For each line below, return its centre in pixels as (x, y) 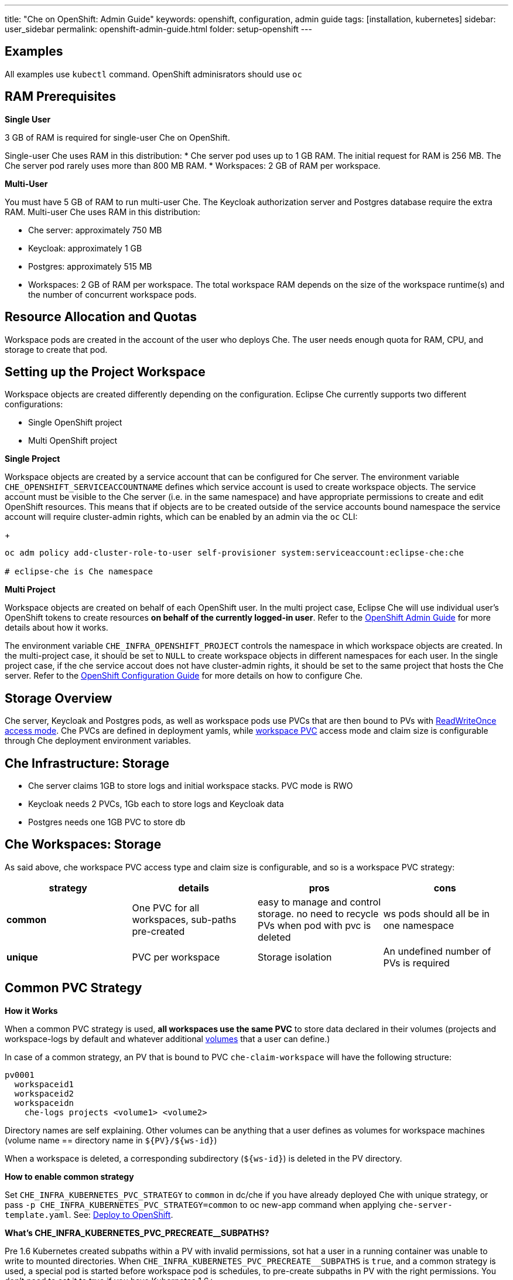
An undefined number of (437, 951)
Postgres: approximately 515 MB (90, 266)
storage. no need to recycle (318, 913)
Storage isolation (295, 957)
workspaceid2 (44, 1093)
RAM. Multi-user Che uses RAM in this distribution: (102, 212)
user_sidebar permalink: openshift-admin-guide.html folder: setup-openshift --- (158, 29)
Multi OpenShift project (73, 441)
